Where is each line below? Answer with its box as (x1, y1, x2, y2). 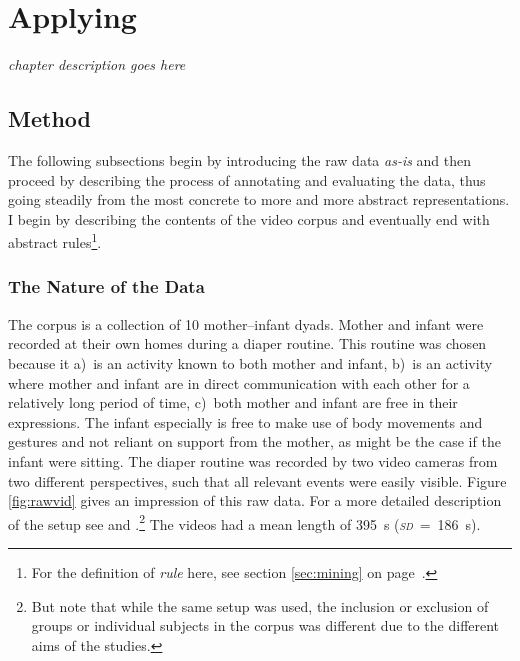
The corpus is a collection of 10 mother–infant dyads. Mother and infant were (8, 313, 484, 334)
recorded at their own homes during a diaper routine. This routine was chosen (8, 333, 487, 354)
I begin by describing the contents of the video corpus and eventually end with (8, 208, 490, 229)
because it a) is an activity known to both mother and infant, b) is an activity (8, 352, 493, 373)
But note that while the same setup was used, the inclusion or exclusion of (31, 595, 489, 616)
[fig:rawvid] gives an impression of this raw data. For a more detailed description (8, 490, 502, 511)
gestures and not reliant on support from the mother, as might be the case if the (8, 431, 501, 452)
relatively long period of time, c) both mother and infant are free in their (8, 392, 458, 413)
